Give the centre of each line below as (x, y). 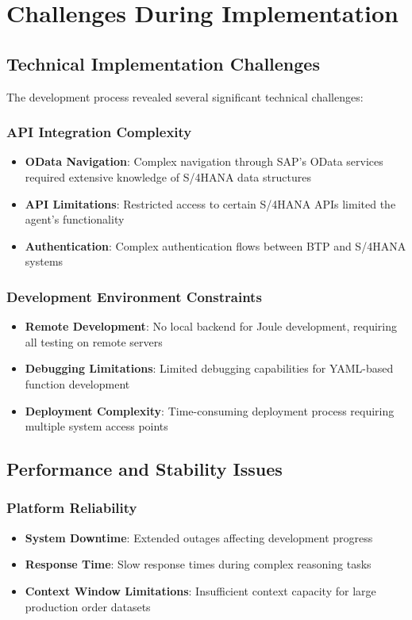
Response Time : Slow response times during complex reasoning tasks (198, 564)
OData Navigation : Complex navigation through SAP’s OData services (204, 161)
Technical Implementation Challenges (163, 63)
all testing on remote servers (94, 341)
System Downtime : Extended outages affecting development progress (199, 537)
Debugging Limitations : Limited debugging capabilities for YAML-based (209, 368)
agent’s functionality (75, 219)
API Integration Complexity (99, 132)
